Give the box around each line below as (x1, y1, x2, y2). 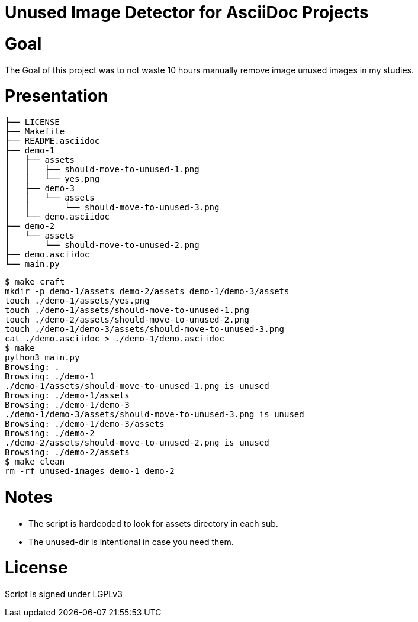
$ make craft (5, 277, 65, 286)
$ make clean (5, 457, 65, 466)
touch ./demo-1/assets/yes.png (5, 296, 150, 305)
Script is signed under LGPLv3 (5, 589, 123, 599)
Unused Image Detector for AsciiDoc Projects (5, 2, 369, 22)
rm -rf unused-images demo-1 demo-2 (5, 466, 175, 476)
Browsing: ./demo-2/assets (5, 447, 130, 457)
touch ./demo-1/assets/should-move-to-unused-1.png (5, 305, 250, 315)
